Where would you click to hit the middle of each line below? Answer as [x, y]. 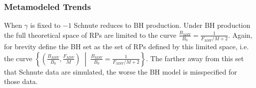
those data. [21, 81]
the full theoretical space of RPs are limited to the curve [90, 35]
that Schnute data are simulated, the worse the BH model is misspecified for [121, 71]
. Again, [240, 35]
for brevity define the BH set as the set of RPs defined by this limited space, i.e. [127, 46]
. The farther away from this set [195, 58]
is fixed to [45, 25]
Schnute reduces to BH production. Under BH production [162, 25]
